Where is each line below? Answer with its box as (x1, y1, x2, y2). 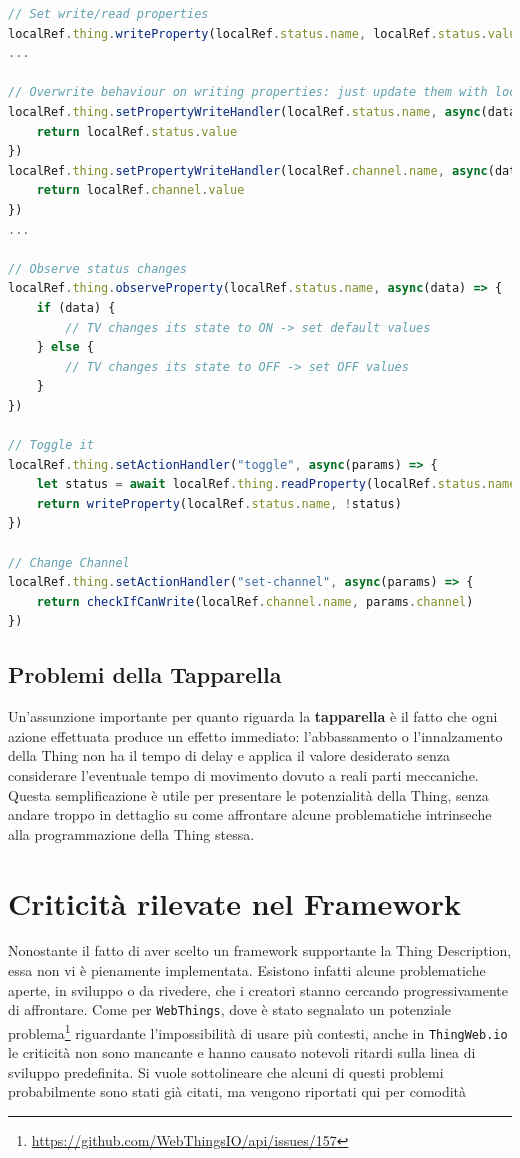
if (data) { (36, 300, 116, 315)
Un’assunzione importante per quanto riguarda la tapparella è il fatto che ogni (8, 706, 498, 727)
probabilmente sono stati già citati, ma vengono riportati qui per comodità (8, 1081, 467, 1102)
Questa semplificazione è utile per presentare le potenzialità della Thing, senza (8, 784, 489, 805)
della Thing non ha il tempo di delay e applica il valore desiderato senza (8, 745, 451, 766)
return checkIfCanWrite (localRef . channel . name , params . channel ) (36, 594, 474, 609)
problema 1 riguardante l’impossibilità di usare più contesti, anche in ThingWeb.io (8, 1019, 508, 1043)
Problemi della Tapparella (8, 659, 282, 690)
